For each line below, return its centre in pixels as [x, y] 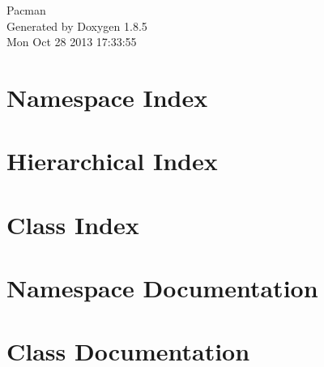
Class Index [73, 224]
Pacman [26, 10]
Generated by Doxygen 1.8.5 [77, 26]
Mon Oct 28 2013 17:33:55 [72, 42]
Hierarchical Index [112, 161]
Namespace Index [107, 97]
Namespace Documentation [162, 288]
